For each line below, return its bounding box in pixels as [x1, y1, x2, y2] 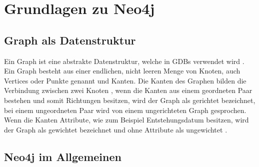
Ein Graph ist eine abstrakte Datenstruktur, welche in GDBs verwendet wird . [4, 55, 244, 66]
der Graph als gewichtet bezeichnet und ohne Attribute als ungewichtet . [4, 124, 227, 134]
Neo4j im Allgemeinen [4, 148, 121, 164]
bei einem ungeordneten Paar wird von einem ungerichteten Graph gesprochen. [4, 104, 246, 115]
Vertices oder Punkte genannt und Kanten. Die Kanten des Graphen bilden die [4, 75, 246, 85]
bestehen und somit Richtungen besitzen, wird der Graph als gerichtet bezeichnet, [4, 94, 255, 105]
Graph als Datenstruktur [4, 32, 136, 47]
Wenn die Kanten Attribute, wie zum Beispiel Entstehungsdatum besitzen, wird [4, 114, 249, 125]
